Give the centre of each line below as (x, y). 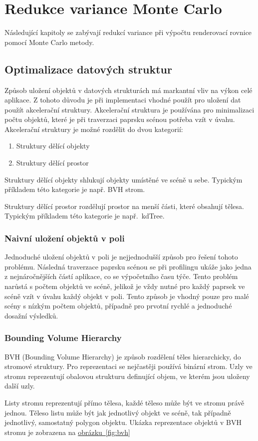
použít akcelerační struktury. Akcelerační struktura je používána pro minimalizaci (129, 109)
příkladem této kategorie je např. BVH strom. (75, 189)
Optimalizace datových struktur (88, 69)
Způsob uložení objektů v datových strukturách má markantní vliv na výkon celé (129, 90)
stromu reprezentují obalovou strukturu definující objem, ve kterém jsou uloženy (127, 376)
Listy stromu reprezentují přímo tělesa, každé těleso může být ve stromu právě (125, 403)
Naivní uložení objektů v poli (65, 238)
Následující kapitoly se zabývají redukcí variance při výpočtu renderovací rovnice (128, 32)
